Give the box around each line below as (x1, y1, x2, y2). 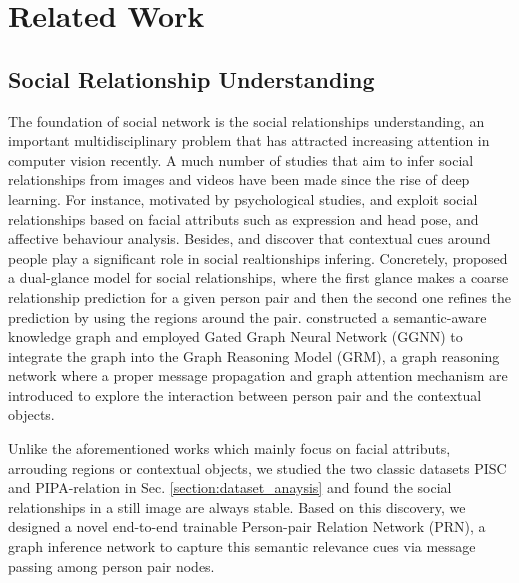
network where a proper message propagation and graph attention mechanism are (8, 365, 508, 386)
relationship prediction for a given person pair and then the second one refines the (8, 286, 512, 307)
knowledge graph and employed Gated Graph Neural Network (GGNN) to (8, 326, 463, 347)
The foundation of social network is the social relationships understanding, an (8, 110, 485, 131)
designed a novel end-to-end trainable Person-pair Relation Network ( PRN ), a (8, 516, 486, 537)
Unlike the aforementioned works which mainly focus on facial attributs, (8, 438, 451, 459)
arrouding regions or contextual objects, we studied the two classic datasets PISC (8, 457, 507, 478)
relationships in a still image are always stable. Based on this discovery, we (8, 496, 466, 517)
